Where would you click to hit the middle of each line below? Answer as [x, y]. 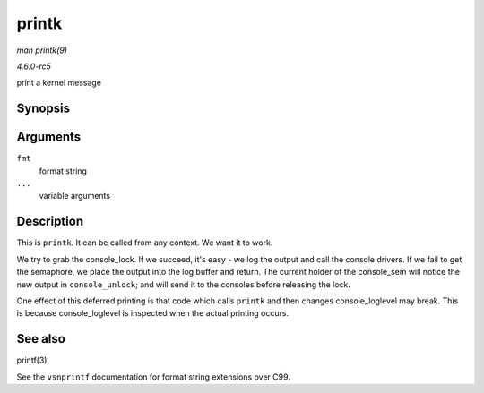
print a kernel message [59, 83]
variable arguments [75, 196]
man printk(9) [42, 50]
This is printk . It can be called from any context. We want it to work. [145, 243]
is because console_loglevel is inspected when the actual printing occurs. [153, 313]
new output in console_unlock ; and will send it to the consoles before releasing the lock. [184, 284]
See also [41, 339]
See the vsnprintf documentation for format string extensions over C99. [154, 377]
